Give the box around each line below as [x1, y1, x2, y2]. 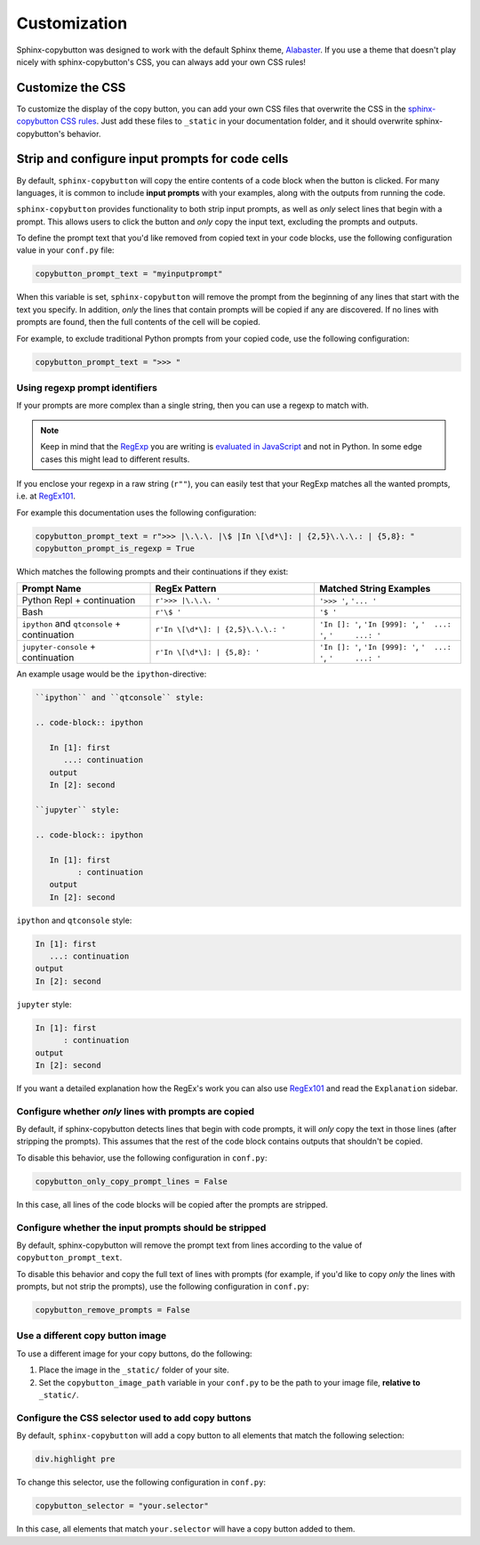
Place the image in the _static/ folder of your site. [38, 1364, 230, 1375]
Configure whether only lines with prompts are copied [16, 1104, 255, 1117]
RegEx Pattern [155, 583, 217, 595]
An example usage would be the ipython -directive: [16, 668, 207, 680]
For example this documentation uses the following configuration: [16, 507, 257, 518]
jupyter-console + [21, 641, 97, 653]
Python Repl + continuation [21, 595, 136, 607]
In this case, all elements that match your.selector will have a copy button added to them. [16, 1524, 356, 1534]
